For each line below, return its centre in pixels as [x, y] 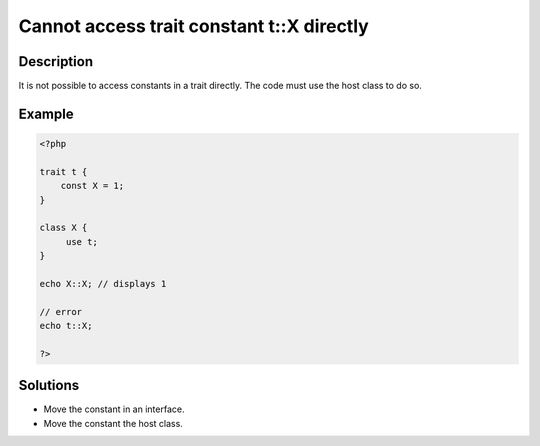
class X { [63, 228]
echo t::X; [66, 326]
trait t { [63, 171]
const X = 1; [92, 186]
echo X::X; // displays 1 [103, 283]
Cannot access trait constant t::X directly [193, 26]
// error [61, 311]
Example [46, 113]
